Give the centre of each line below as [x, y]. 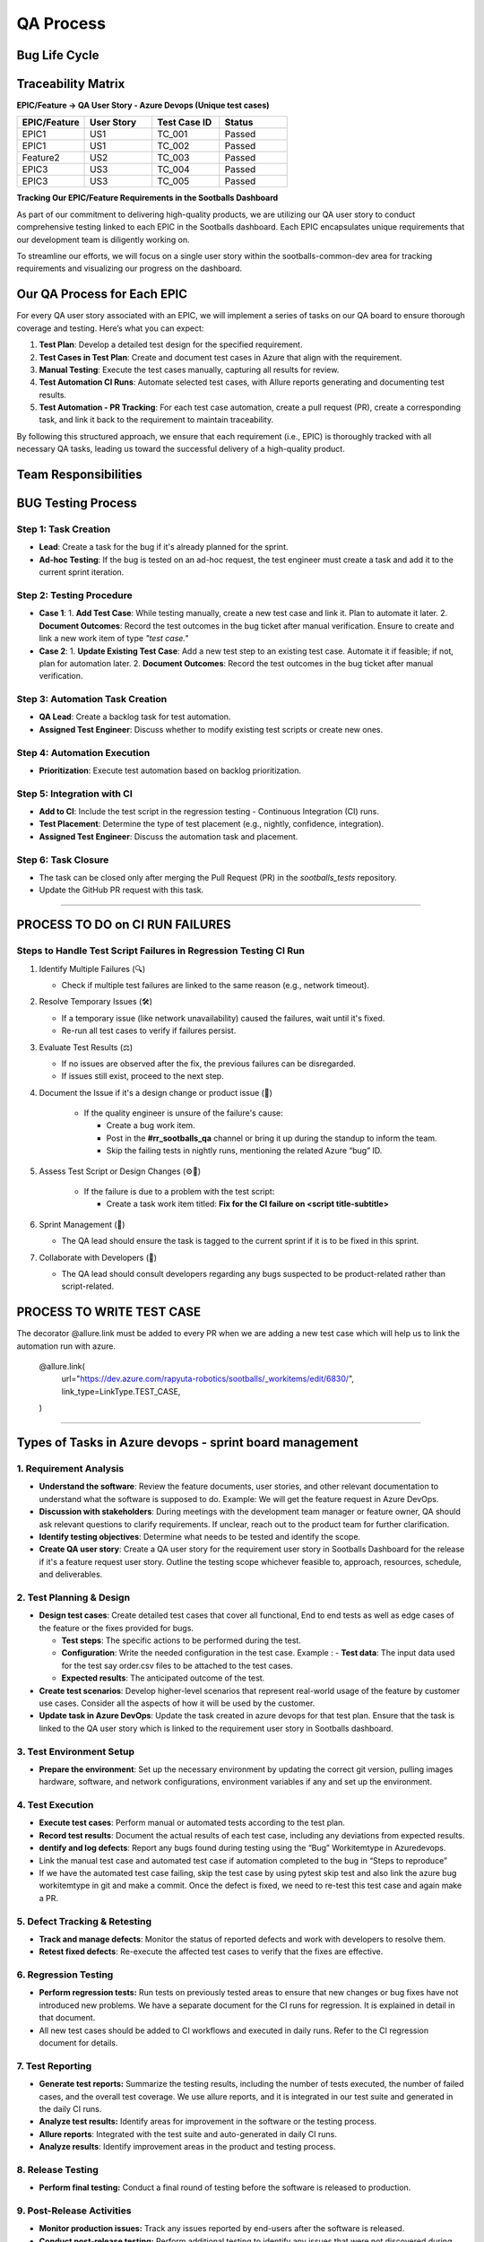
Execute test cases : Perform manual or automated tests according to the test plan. [192, 1823]
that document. [67, 2018]
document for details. [78, 2043]
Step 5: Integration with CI [75, 794]
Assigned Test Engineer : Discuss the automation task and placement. [169, 836]
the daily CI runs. [70, 2108]
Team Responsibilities [79, 475]
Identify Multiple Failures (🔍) [92, 969]
